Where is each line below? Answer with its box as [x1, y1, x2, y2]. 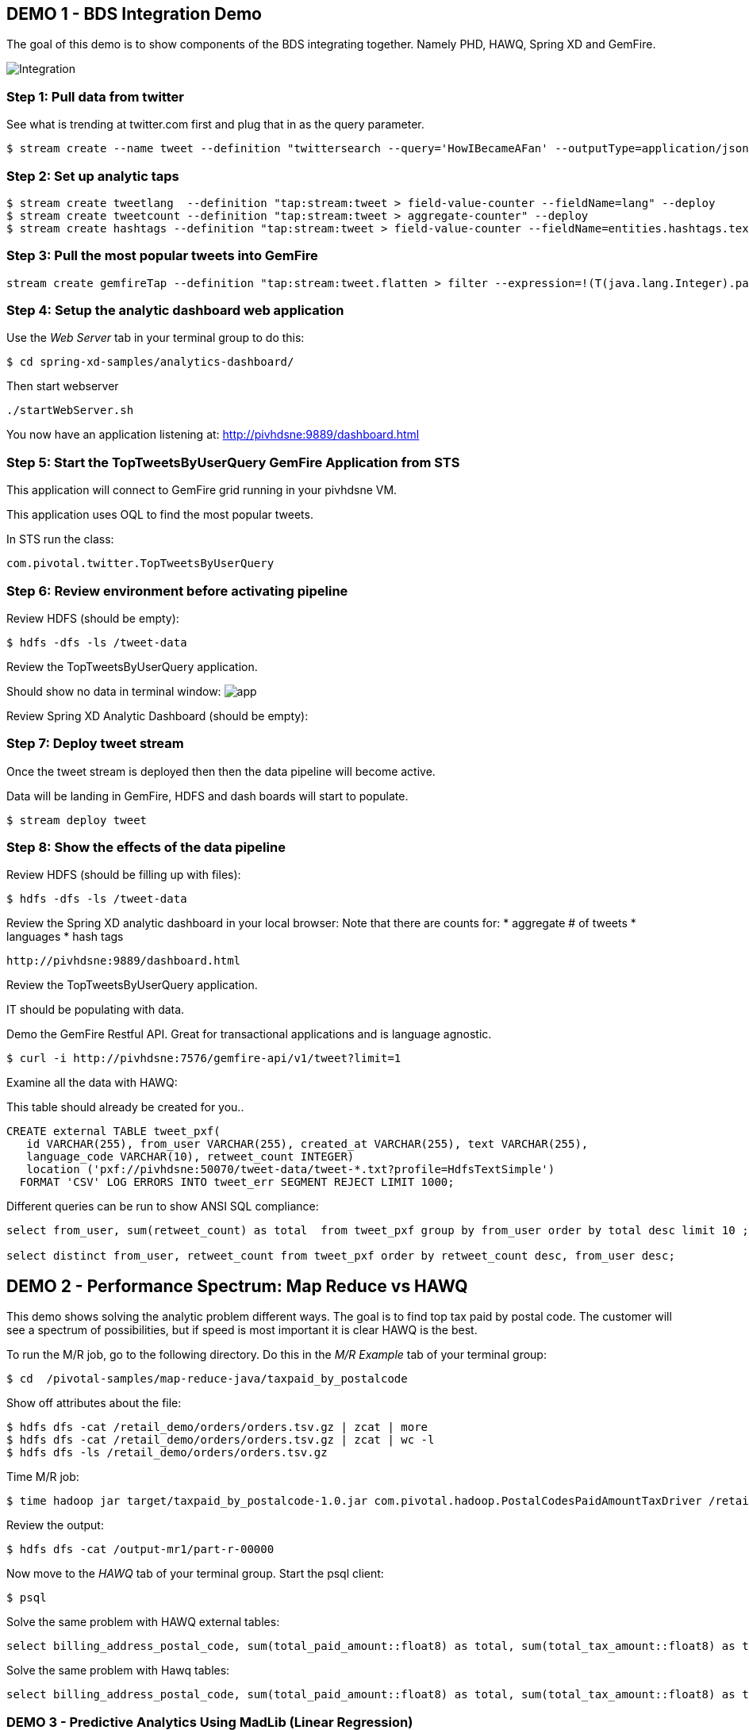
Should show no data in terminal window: [6, 684, 221, 698]
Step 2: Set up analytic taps [6, 167, 179, 184]
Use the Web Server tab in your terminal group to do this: [6, 331, 305, 345]
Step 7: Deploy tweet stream [6, 735, 184, 752]
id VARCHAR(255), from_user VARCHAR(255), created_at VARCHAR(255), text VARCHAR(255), [26, 1137, 589, 1151]
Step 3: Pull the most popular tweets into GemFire [6, 247, 318, 264]
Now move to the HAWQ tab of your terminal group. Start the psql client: [6, 1567, 384, 1581]
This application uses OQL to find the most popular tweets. [6, 508, 313, 522]
